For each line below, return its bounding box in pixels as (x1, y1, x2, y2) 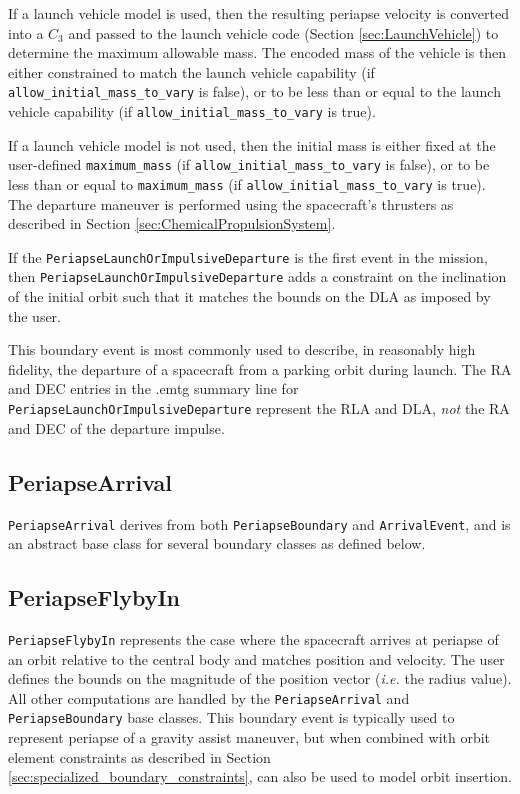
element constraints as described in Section (8, 746, 271, 767)
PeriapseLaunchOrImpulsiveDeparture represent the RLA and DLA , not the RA (8, 398, 510, 419)
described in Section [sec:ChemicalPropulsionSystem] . (8, 213, 336, 234)
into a (8, 22, 44, 43)
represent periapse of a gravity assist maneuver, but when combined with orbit (8, 727, 491, 748)
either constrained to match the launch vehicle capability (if (8, 61, 375, 82)
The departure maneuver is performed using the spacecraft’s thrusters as (8, 193, 454, 214)
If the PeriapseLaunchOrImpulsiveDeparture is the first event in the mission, (8, 246, 488, 267)
